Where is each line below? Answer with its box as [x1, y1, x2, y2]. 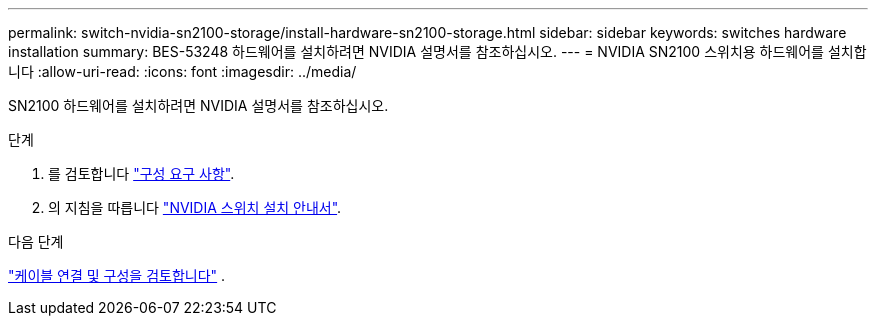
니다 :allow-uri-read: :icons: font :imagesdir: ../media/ [8, 63, 357, 80]
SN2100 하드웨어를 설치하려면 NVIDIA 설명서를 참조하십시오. [8, 97, 389, 114]
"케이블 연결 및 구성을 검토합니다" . [8, 267, 226, 284]
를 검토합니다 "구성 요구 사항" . [48, 165, 235, 182]
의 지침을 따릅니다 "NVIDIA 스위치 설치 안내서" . [48, 199, 342, 216]
